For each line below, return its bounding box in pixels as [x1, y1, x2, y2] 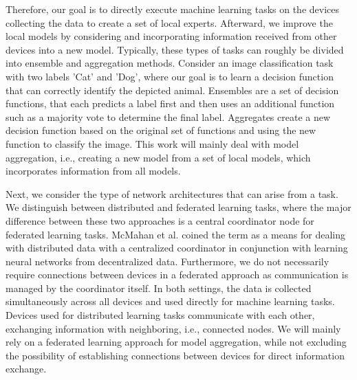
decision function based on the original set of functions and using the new [6, 123, 316, 137]
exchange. [6, 361, 47, 376]
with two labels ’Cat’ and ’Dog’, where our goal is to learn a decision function [6, 69, 334, 83]
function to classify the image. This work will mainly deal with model [6, 136, 299, 150]
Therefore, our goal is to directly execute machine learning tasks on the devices [6, 2, 340, 16]
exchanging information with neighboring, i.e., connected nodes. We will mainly [6, 321, 341, 335]
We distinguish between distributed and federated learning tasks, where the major [6, 200, 351, 214]
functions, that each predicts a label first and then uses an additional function [6, 96, 335, 111]
